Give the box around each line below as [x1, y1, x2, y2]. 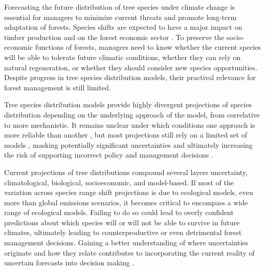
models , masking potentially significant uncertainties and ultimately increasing [4, 139, 253, 150]
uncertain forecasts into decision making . [4, 257, 135, 268]
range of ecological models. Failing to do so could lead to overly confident [4, 207, 234, 218]
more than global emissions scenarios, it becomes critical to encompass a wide [4, 197, 248, 207]
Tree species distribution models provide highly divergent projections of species [4, 99, 252, 110]
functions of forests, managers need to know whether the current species [35, 42, 261, 52]
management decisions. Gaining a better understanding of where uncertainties [4, 237, 249, 248]
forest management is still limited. [4, 82, 111, 92]
